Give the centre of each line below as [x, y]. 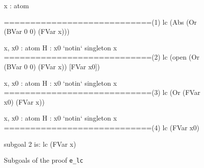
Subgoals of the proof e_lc [44, 160]
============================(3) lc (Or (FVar [102, 92]
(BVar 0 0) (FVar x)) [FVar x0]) [52, 66]
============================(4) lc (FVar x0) [102, 127]
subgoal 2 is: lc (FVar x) [40, 144]
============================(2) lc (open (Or [102, 57]
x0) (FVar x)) [24, 101]
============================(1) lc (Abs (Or [101, 22]
